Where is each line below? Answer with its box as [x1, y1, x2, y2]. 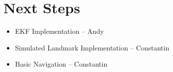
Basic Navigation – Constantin [15, 59, 108, 69]
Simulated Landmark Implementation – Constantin [15, 42, 170, 52]
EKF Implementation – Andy [15, 26, 104, 36]
